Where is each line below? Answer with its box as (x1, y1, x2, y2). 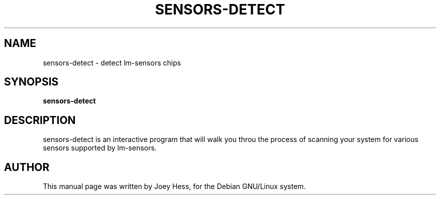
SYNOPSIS (4, 75, 59, 88)
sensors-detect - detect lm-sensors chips (43, 58, 181, 67)
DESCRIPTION (4, 113, 76, 126)
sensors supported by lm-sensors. (43, 143, 157, 152)
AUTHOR (4, 160, 50, 173)
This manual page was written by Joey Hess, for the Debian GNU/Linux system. (43, 182, 306, 191)
